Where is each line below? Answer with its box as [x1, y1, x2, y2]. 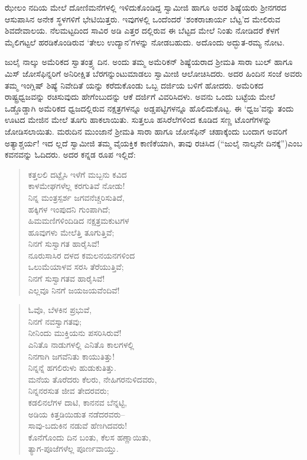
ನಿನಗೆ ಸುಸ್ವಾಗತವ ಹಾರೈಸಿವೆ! [28, 272, 105, 285]
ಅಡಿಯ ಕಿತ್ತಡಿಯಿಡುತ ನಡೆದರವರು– [28, 407, 125, 420]
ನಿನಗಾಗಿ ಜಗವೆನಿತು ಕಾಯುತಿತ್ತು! [28, 350, 115, 362]
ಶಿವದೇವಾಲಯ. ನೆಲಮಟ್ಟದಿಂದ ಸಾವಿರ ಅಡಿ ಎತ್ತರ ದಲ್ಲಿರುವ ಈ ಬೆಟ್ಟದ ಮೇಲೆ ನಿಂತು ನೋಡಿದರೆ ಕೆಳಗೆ [5, 24, 280, 37]
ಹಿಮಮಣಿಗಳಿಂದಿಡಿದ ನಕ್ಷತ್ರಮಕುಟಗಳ [28, 214, 129, 227]
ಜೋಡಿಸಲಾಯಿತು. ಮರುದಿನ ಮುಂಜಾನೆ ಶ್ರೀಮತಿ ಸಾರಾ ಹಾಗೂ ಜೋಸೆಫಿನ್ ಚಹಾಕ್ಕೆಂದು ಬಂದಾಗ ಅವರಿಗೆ [5, 125, 288, 137]
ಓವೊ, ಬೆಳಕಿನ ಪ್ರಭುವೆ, [28, 304, 92, 316]
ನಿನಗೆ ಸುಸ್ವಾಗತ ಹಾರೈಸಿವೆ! [28, 237, 100, 250]
